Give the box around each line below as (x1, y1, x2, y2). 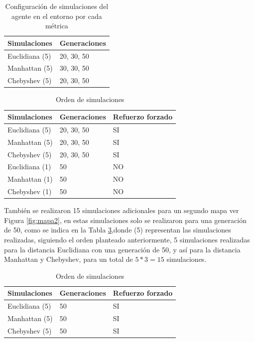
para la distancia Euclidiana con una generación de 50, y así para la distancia (4, 244, 241, 254)
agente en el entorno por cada (11, 10, 102, 21)
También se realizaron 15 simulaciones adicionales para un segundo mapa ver (4, 205, 239, 216)
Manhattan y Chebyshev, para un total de (4, 254, 133, 264)
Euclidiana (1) (7, 161, 51, 172)
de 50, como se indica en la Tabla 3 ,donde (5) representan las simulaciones (4, 225, 231, 235)
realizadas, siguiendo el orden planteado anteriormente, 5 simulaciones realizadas (4, 234, 250, 244)
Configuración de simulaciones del (5, 1, 109, 11)
